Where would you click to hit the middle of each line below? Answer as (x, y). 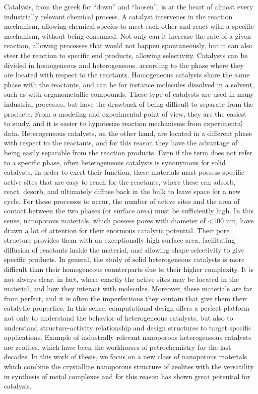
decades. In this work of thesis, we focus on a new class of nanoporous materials (126, 357)
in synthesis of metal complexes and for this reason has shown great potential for (127, 376)
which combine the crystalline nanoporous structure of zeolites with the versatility (129, 366)
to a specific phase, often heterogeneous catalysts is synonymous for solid (115, 162)
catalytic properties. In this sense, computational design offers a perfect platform (127, 308)
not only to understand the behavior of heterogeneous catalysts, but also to (119, 318)
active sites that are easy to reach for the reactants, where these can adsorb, (120, 181)
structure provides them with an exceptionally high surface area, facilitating (120, 240)
